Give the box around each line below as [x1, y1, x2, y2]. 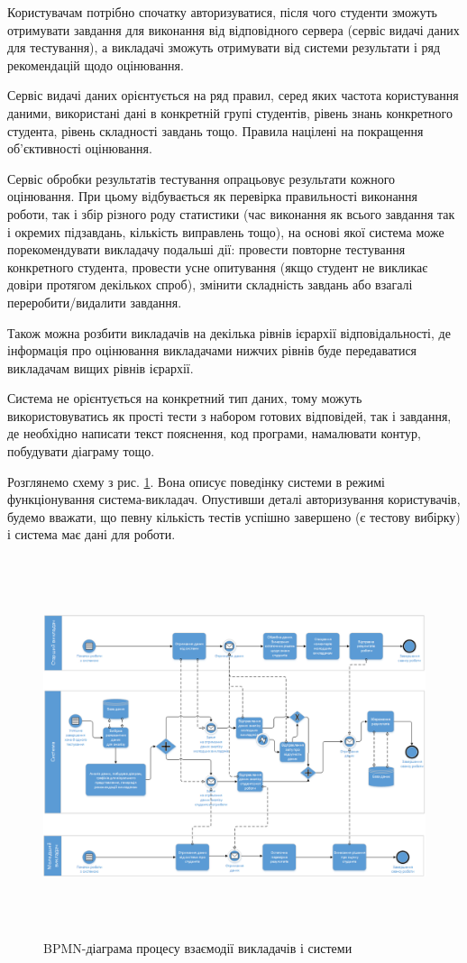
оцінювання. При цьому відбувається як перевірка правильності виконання [7, 187, 418, 206]
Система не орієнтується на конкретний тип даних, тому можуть [7, 389, 362, 408]
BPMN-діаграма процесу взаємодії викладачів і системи [43, 938, 353, 957]
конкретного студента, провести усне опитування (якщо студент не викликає [7, 257, 428, 276]
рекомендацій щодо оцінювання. [7, 55, 184, 74]
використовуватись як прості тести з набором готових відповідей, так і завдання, [7, 406, 452, 425]
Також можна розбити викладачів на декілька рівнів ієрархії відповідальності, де [7, 323, 451, 342]
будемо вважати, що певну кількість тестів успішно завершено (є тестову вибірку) [7, 507, 461, 526]
